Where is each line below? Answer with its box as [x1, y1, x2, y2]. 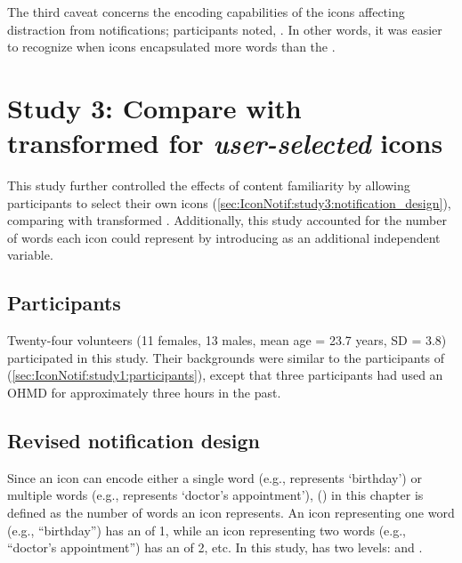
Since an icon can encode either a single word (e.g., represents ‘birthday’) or [7, 468, 422, 487]
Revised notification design [7, 427, 261, 454]
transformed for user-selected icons [7, 125, 443, 162]
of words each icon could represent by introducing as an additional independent [7, 228, 441, 246]
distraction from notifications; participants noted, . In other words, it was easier [7, 20, 442, 38]
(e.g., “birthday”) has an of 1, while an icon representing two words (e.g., [7, 520, 406, 539]
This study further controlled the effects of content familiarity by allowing [7, 176, 410, 195]
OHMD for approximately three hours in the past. [7, 383, 281, 402]
